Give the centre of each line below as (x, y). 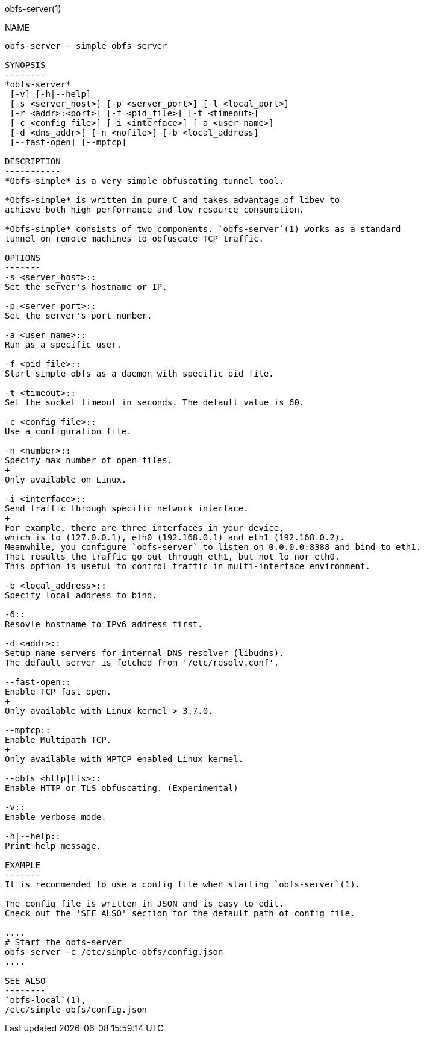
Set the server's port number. (79, 316)
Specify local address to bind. (81, 595)
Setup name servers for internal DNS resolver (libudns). (145, 653)
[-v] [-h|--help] (51, 94)
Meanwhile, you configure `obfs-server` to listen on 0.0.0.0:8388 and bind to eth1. (213, 547)
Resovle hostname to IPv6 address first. (104, 624)
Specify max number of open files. (89, 460)
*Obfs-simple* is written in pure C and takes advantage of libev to (173, 200)
